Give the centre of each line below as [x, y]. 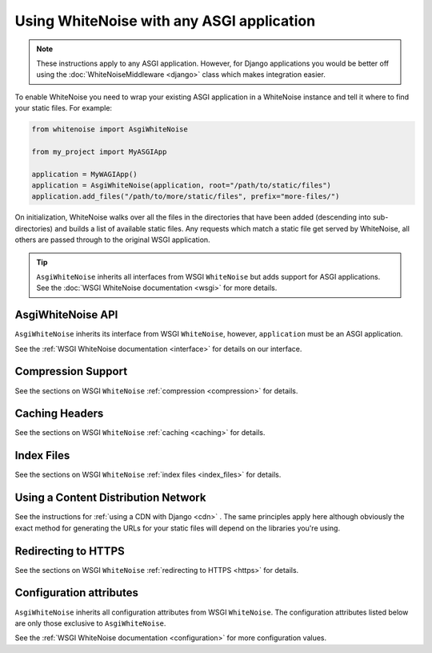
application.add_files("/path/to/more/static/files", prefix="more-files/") [186, 197]
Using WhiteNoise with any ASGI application [165, 21]
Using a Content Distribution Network [110, 498]
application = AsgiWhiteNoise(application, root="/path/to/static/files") [182, 185]
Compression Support [71, 371]
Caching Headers [59, 414]
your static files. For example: [63, 108]
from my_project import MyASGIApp [99, 151]
